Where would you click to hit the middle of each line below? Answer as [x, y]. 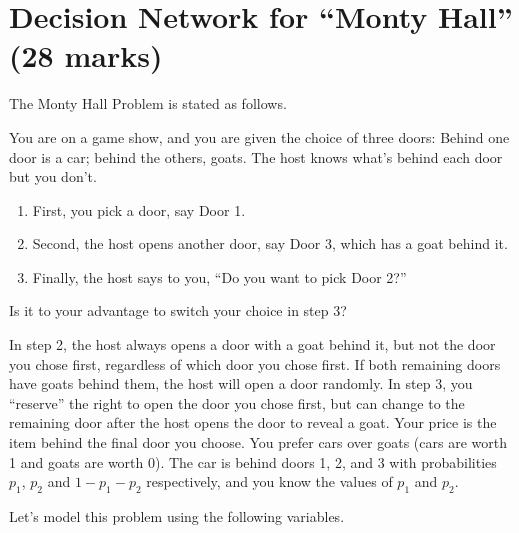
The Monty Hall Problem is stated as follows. [148, 103]
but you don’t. [53, 176]
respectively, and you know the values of [269, 481]
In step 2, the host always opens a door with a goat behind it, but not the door [252, 344]
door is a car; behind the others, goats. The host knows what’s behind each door [256, 156]
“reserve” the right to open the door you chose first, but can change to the [237, 402]
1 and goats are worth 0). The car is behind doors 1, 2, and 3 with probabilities [253, 461]
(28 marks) [86, 55]
